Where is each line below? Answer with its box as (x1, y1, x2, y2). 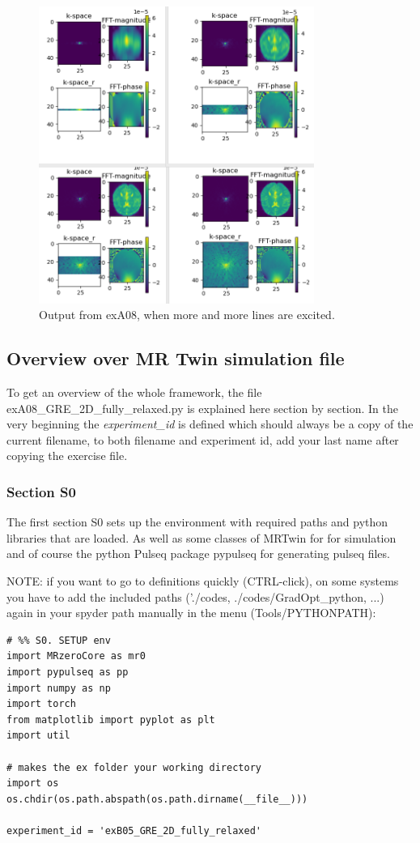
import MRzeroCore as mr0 (6, 650, 146, 662)
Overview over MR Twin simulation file (6, 346, 345, 371)
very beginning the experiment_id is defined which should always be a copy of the (6, 415, 414, 432)
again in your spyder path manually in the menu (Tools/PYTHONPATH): (6, 604, 376, 621)
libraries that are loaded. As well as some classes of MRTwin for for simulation (6, 529, 397, 546)
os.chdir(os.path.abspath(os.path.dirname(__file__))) (6, 793, 308, 805)
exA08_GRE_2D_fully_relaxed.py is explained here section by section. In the (6, 399, 399, 416)
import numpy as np (6, 682, 111, 694)
